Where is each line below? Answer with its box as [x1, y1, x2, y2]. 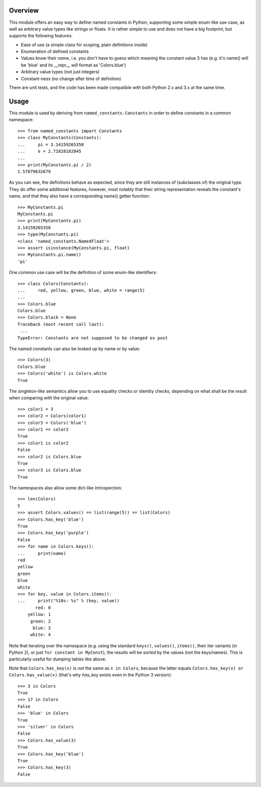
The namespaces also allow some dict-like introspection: [9, 485, 123, 491]
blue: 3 [32, 625, 51, 630]
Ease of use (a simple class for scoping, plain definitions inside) [21, 42, 148, 48]
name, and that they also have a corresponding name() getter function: [9, 193, 150, 199]
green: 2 [30, 618, 51, 624]
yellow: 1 [27, 611, 51, 617]
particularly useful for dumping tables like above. [9, 656, 106, 662]
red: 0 [35, 605, 51, 610]
